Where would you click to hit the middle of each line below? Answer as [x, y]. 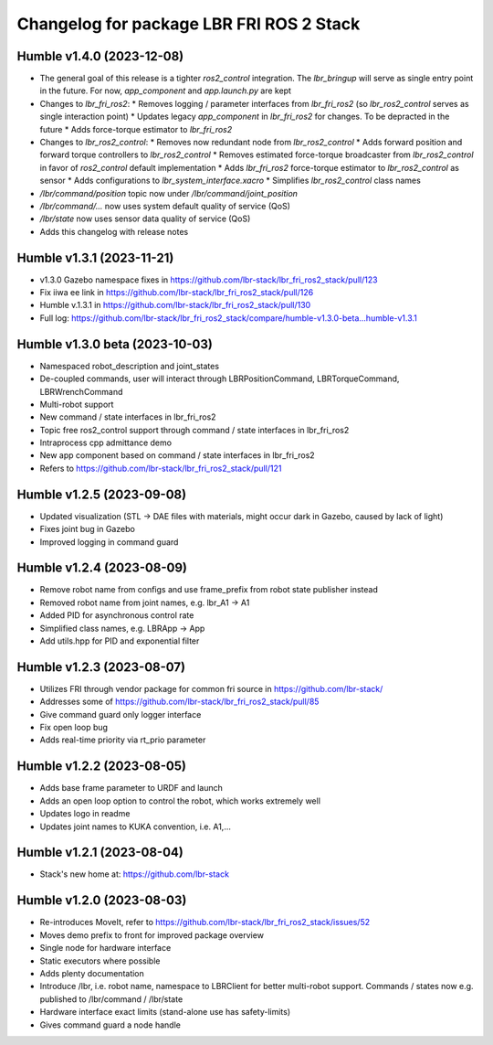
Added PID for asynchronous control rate [117, 615]
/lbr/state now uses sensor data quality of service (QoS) [145, 219]
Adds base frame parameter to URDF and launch [131, 788]
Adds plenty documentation [92, 973]
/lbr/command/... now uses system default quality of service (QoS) [165, 206]
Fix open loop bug [74, 728]
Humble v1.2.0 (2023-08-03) [102, 901]
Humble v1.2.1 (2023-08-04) [100, 853]
